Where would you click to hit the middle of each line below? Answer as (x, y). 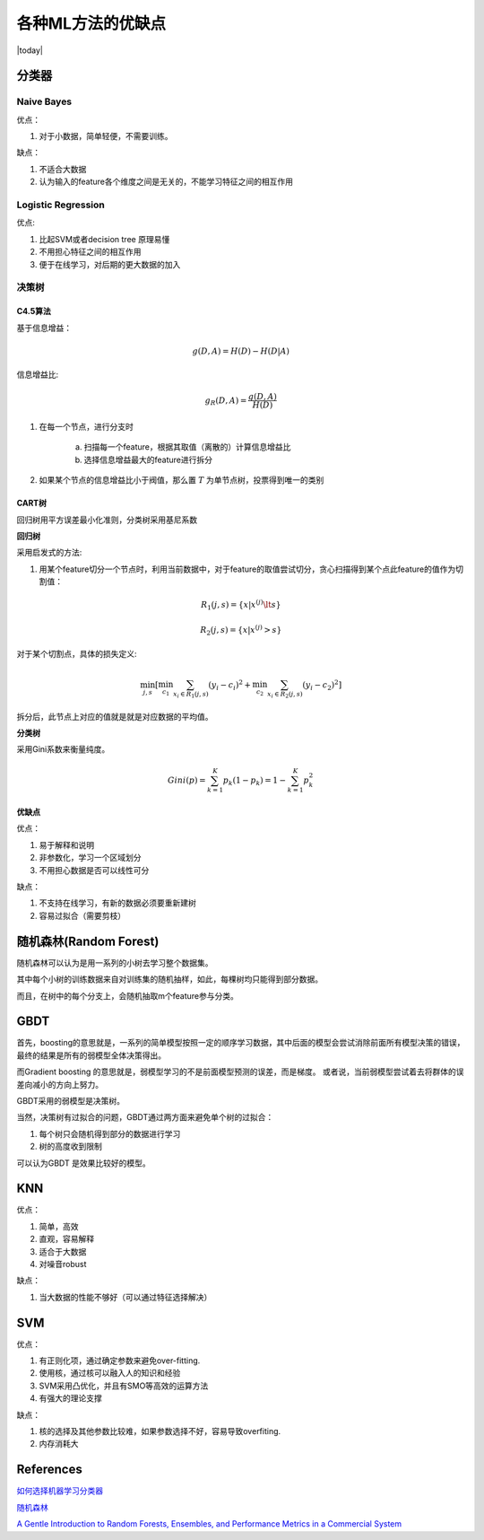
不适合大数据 (63, 169)
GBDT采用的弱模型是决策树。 (71, 1100)
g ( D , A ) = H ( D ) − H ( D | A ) (241, 351)
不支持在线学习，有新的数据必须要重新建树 (117, 903)
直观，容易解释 (66, 1239)
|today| (30, 50)
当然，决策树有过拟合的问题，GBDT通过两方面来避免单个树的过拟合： (145, 1117)
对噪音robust (63, 1264)
